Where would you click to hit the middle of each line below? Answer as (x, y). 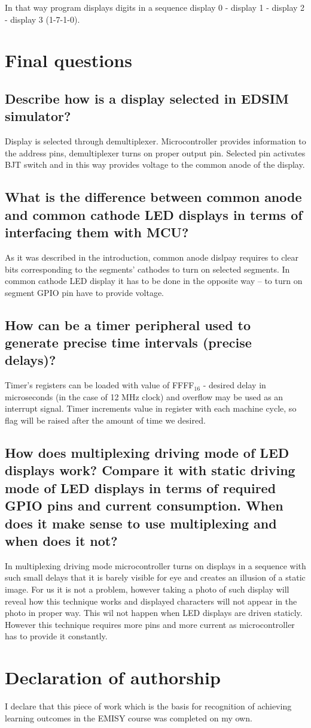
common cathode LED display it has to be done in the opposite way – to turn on (154, 281)
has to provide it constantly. (56, 636)
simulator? (38, 116)
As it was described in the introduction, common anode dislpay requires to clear (152, 257)
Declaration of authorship (113, 677)
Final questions (68, 60)
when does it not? (61, 540)
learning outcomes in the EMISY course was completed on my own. (129, 718)
